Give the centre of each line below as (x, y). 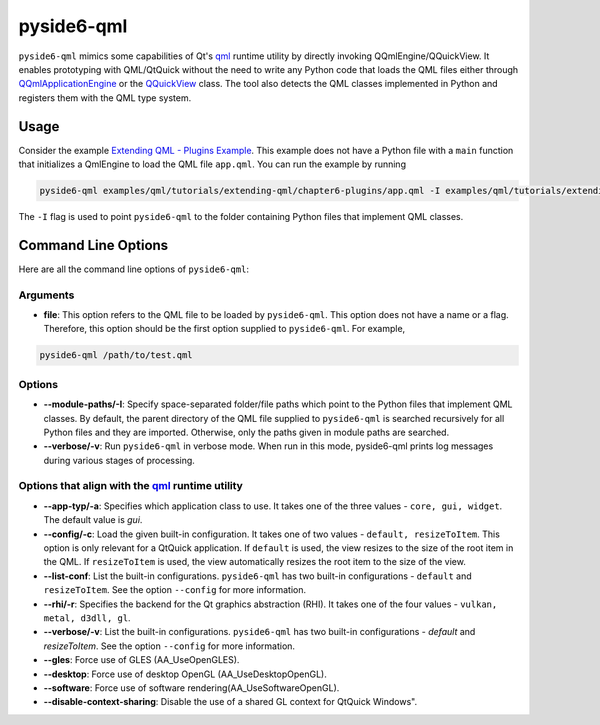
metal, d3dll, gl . (87, 617)
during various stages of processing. (119, 460)
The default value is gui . (93, 520)
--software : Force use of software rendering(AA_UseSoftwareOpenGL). (191, 687)
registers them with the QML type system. (105, 97)
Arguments (46, 295)
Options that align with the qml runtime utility (131, 486)
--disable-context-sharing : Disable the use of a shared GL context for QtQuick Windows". (230, 702)
